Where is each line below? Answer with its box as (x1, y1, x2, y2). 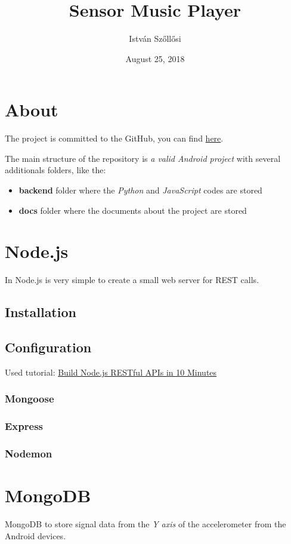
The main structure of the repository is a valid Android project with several (5, 152, 281, 164)
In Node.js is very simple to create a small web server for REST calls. (5, 273, 259, 286)
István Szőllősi (129, 32, 181, 45)
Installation (5, 303, 76, 321)
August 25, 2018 (125, 52, 185, 64)
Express (5, 419, 43, 434)
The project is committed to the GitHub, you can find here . (5, 132, 224, 145)
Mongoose (5, 391, 54, 406)
